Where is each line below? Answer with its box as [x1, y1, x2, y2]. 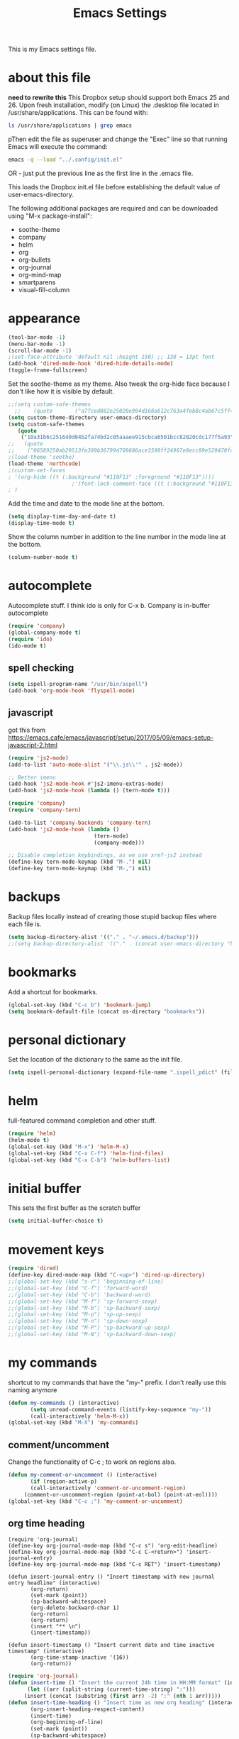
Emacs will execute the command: [8, 143, 109, 150]
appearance [8, 311, 81, 327]
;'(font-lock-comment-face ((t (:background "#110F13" [71, 480, 237, 487]
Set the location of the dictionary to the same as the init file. [8, 1055, 183, 1064]
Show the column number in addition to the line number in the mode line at [8, 533, 226, 541]
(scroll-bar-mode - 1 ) [8, 347, 72, 354]
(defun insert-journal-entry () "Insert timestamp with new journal [8, 1573, 215, 1581]
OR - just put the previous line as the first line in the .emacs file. [8, 169, 194, 177]
